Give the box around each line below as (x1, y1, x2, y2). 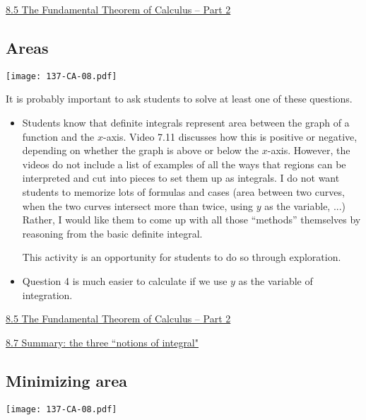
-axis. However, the (267, 143, 350, 158)
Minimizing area (6, 369, 128, 391)
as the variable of (238, 273, 313, 288)
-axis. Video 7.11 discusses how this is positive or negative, (103, 129, 358, 144)
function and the (22, 129, 95, 144)
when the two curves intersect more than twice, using (22, 198, 253, 213)
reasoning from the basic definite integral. (22, 226, 203, 240)
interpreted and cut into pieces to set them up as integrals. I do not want (22, 170, 340, 185)
